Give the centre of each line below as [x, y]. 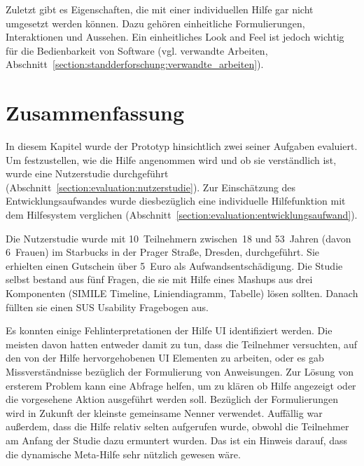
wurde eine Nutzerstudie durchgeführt [87, 173]
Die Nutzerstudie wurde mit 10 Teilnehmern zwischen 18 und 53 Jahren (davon [178, 238]
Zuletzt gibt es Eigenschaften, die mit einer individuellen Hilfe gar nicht [160, 9]
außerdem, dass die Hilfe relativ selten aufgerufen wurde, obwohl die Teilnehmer [177, 426]
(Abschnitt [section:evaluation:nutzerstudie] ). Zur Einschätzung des [151, 187]
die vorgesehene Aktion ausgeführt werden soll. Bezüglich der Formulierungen [172, 399]
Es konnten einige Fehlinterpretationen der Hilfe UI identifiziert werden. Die [169, 330]
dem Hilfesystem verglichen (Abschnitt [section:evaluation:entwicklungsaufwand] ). [182, 215]
